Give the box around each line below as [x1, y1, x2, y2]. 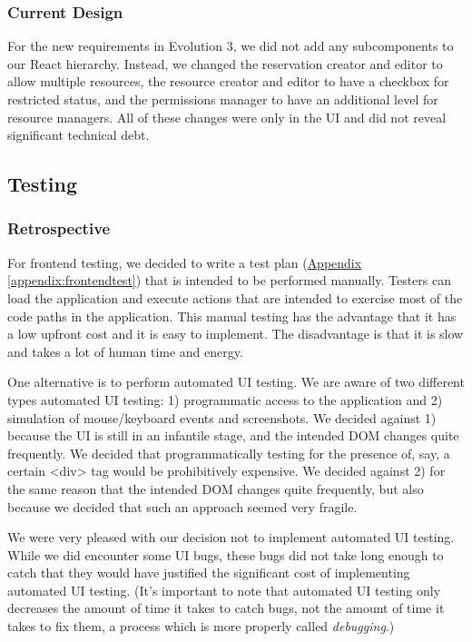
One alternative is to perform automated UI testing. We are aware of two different [7, 372, 465, 391]
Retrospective [7, 217, 111, 240]
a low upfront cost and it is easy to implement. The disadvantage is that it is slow [7, 324, 464, 343]
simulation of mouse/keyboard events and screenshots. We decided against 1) [7, 408, 437, 427]
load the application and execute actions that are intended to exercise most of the [7, 288, 463, 307]
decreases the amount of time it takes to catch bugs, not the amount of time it [7, 598, 445, 617]
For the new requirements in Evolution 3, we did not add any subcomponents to [7, 36, 454, 55]
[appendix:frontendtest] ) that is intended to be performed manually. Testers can [7, 271, 451, 290]
